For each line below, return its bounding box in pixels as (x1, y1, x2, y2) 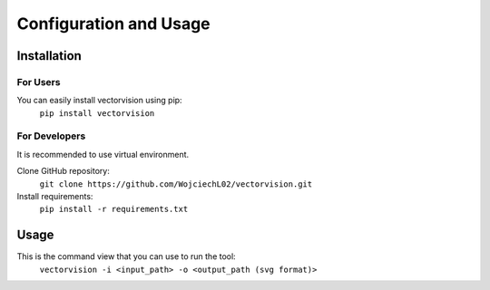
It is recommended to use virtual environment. (16, 149, 190, 159)
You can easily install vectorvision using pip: (16, 95, 182, 106)
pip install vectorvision (39, 108, 155, 118)
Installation (16, 48, 82, 63)
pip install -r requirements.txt (39, 204, 189, 215)
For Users (16, 75, 61, 88)
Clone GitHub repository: (16, 166, 111, 177)
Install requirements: (16, 191, 93, 202)
